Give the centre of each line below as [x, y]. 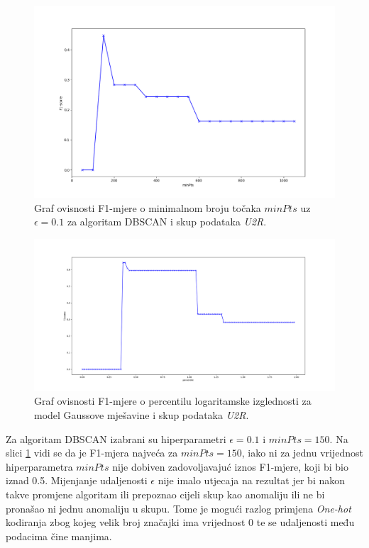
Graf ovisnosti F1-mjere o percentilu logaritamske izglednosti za [173, 401]
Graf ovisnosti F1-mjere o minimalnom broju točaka [148, 207]
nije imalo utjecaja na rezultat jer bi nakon [252, 480]
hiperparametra [39, 466]
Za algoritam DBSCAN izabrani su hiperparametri [116, 438]
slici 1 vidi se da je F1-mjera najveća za [92, 453]
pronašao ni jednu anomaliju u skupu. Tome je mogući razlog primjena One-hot [178, 508]
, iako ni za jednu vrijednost [303, 453]
